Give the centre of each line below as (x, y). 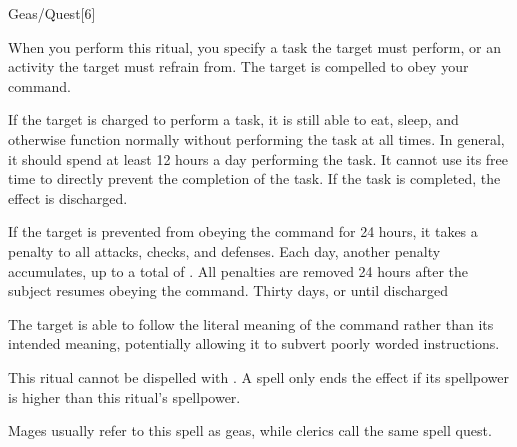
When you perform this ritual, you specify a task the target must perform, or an (254, 46)
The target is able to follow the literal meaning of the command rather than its (251, 323)
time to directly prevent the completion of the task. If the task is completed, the (254, 178)
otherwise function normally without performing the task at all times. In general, (256, 138)
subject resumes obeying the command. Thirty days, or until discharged (228, 290)
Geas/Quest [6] (52, 13)
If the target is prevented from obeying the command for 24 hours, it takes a (243, 231)
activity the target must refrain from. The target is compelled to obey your (238, 66)
